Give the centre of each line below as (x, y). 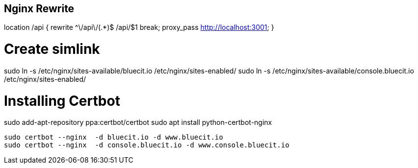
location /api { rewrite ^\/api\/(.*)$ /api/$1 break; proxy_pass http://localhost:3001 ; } (139, 27)
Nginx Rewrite (39, 9)
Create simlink (52, 49)
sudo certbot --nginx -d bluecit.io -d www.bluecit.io (114, 137)
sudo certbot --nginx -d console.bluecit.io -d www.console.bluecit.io (147, 145)
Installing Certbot (62, 101)
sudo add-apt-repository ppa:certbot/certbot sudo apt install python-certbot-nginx (138, 122)
